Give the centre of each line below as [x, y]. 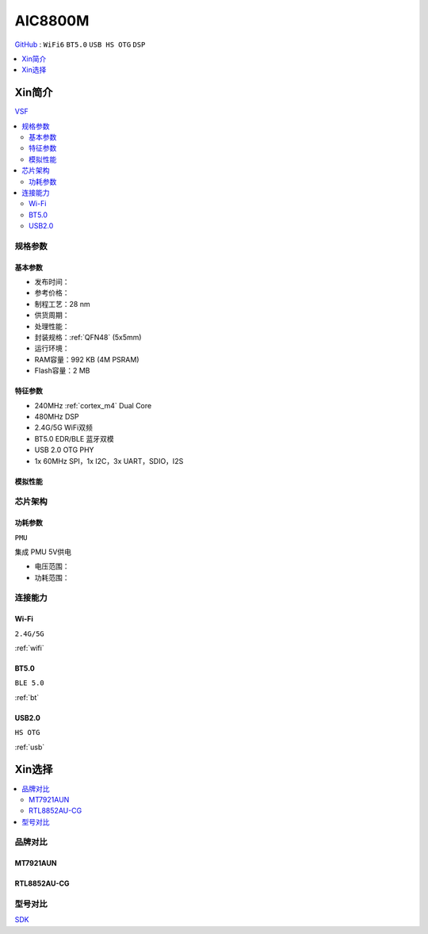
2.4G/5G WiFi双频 [63, 427]
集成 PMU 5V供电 [43, 552]
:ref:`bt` [27, 697]
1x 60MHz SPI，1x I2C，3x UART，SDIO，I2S [109, 461]
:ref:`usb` [30, 747]
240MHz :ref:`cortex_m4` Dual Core [93, 405]
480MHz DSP [57, 417]
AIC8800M [52, 21]
